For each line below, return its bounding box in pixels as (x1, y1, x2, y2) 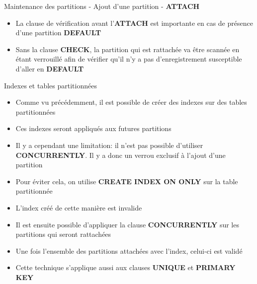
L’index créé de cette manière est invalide (15, 202, 142, 213)
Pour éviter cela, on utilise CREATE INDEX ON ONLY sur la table (15, 176, 238, 186)
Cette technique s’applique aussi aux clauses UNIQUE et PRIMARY (15, 262, 236, 273)
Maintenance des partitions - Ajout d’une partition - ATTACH (4, 1, 200, 11)
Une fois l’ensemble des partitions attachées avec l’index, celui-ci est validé (15, 245, 243, 256)
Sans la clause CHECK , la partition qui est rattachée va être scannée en (15, 44, 240, 54)
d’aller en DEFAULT (15, 63, 84, 73)
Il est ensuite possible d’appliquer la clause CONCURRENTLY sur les (15, 219, 239, 229)
